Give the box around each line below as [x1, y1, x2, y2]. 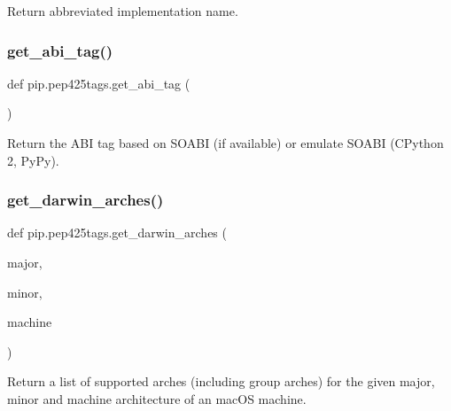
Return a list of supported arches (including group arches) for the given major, [7, 372, 435, 391]
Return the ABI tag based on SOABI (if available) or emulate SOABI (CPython [7, 134, 444, 151]
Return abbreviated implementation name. [7, 2, 238, 19]
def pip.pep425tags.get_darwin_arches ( [7, 223, 227, 242]
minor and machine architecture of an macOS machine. [7, 389, 307, 407]
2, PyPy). [7, 151, 59, 169]
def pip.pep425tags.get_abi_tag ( [7, 74, 191, 92]
